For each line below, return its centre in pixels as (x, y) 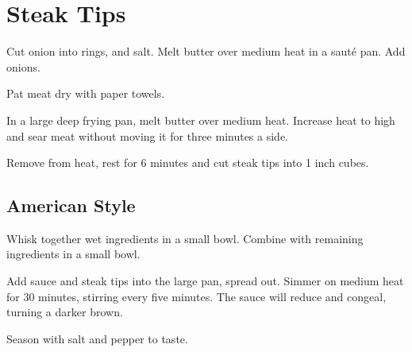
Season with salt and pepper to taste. (97, 338)
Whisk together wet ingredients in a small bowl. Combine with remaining (185, 238)
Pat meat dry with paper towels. (86, 93)
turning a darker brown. (65, 312)
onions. (23, 66)
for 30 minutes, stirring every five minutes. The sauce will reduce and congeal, (196, 296)
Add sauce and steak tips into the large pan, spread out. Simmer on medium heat (205, 281)
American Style (71, 205)
